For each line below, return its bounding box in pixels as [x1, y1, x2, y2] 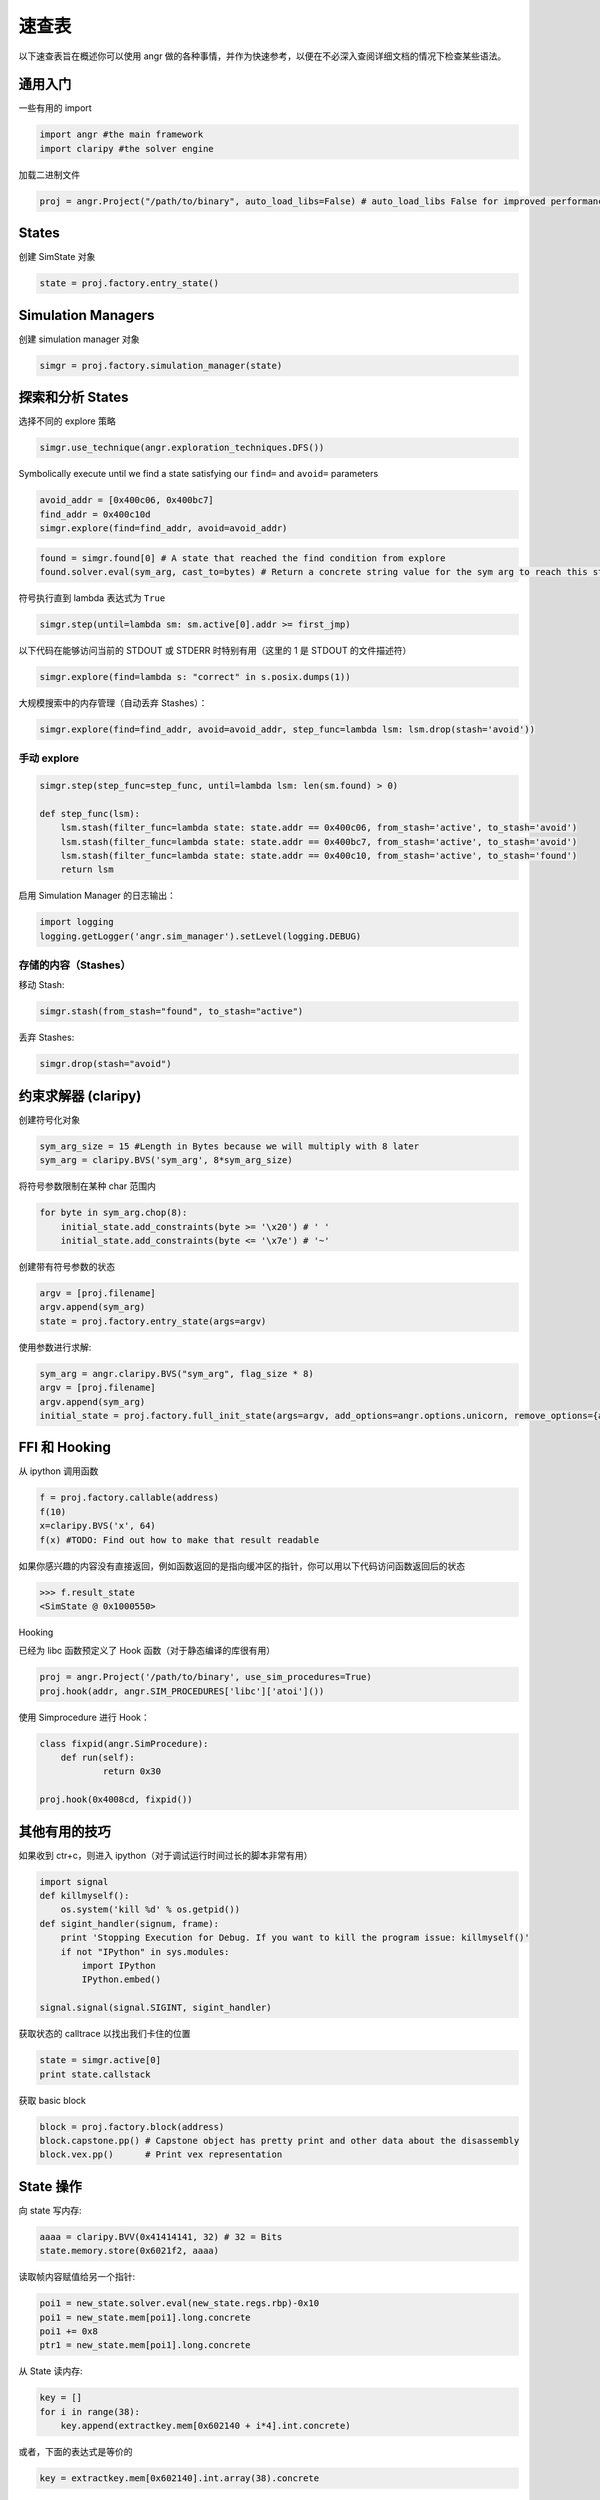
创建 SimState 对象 [18, 251, 96, 263]
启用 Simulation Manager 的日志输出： [18, 890, 177, 902]
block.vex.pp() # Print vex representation [39, 2149, 283, 2160]
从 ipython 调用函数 [18, 1465, 99, 1477]
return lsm [60, 864, 114, 875]
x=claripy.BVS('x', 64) [39, 1520, 157, 1532]
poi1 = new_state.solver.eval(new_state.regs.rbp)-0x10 [39, 2298, 320, 2309]
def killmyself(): [39, 1890, 130, 1902]
